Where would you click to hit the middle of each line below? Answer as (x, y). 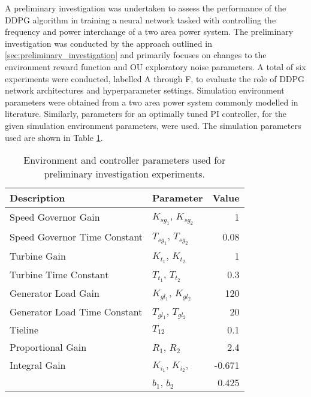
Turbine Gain (38, 256)
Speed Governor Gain (55, 217)
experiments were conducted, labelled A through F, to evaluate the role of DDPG (155, 78)
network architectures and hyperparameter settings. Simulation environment (145, 90)
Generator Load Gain (55, 293)
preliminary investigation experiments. (124, 174)
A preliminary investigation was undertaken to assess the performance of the (146, 8)
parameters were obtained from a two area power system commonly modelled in (152, 102)
